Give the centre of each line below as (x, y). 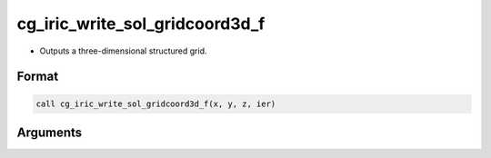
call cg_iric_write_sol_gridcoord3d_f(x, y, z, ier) (156, 104)
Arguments (50, 132)
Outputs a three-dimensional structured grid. (124, 51)
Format (38, 77)
